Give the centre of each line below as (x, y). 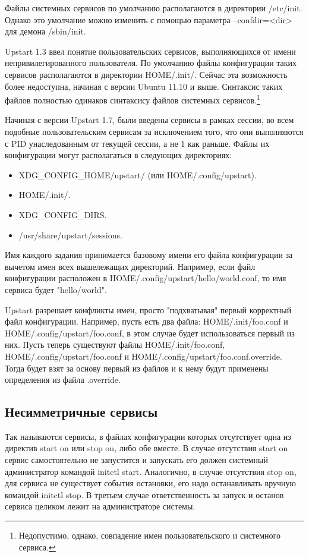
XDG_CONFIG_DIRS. (63, 214)
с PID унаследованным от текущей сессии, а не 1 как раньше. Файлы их (137, 143)
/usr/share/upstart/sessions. (70, 235)
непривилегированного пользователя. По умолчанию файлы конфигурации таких (151, 63)
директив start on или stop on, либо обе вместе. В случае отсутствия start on (146, 448)
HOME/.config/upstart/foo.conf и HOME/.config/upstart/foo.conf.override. (144, 356)
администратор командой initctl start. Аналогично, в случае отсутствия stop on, (151, 471)
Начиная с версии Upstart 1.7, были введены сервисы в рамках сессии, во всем (149, 120)
